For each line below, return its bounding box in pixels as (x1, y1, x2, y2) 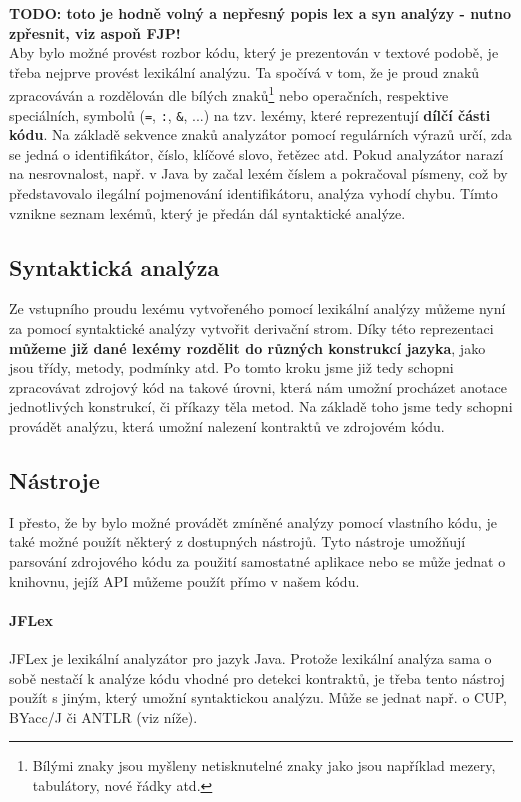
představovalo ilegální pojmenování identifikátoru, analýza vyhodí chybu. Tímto (9, 183, 498, 204)
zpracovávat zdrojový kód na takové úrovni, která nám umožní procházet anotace (9, 376, 507, 397)
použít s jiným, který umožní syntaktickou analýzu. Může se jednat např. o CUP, (9, 687, 507, 708)
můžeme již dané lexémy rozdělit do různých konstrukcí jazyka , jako (9, 337, 486, 358)
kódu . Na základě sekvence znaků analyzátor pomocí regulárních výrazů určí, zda (9, 124, 512, 145)
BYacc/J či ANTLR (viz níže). (9, 706, 198, 727)
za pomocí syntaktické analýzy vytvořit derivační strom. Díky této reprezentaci (9, 318, 494, 339)
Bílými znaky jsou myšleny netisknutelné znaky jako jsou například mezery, (32, 755, 496, 776)
